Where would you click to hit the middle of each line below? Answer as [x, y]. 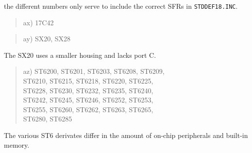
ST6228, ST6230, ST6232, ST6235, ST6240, [88, 90]
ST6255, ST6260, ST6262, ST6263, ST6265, [88, 109]
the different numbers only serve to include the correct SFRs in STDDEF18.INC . [121, 6]
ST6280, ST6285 [48, 119]
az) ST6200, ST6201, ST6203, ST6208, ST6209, [94, 71]
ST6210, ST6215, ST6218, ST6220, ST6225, [88, 81]
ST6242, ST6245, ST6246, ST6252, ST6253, [88, 100]
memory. [17, 144]
